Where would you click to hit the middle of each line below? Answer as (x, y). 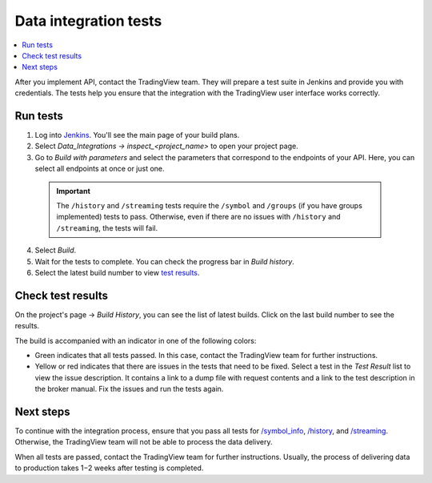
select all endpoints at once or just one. (100, 169)
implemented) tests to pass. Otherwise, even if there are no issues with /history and (198, 217)
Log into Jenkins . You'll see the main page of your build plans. (137, 135)
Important (74, 191)
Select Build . (56, 250)
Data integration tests (88, 21)
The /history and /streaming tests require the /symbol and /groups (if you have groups (210, 205)
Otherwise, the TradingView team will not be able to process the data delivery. (144, 442)
